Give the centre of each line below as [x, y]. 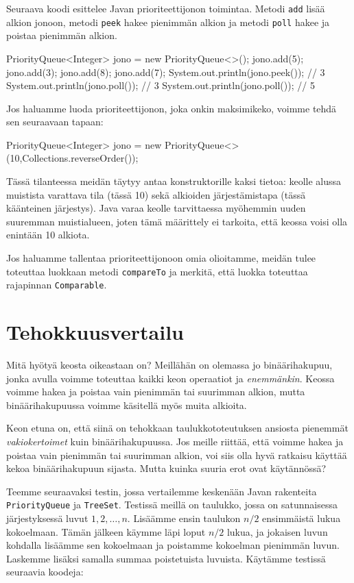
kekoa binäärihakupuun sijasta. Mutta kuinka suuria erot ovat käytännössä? [166, 468]
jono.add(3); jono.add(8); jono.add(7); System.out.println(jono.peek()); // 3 [166, 72]
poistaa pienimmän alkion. [62, 35]
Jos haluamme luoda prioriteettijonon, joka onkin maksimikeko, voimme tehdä [172, 108]
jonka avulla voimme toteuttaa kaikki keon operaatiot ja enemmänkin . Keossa [170, 378]
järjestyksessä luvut [47, 518]
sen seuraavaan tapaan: [55, 122]
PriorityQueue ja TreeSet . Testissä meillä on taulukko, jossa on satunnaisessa [172, 505]
